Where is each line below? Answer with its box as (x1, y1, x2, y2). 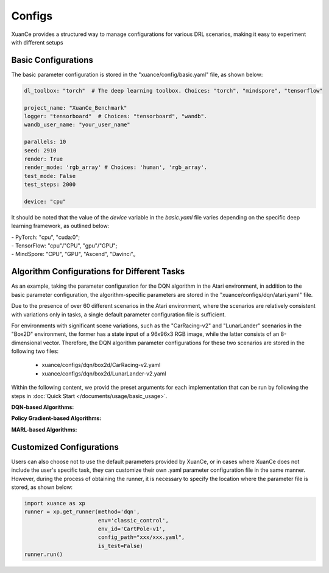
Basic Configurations (11, 55, 94, 65)
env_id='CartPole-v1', (97, 525, 166, 533)
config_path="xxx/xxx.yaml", (97, 534, 185, 541)
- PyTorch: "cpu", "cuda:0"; (11, 233, 80, 241)
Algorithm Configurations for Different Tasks (11, 266, 185, 277)
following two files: (11, 347, 59, 355)
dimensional (11, 339, 42, 346)
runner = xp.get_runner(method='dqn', (24, 508, 140, 515)
